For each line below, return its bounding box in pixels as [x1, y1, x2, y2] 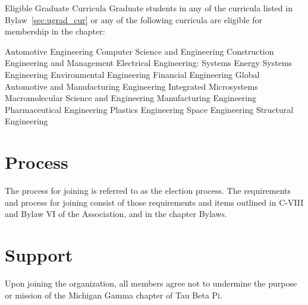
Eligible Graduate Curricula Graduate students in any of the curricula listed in [5, 2, 293, 14]
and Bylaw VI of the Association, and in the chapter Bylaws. [5, 207, 227, 220]
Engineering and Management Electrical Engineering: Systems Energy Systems [5, 56, 293, 69]
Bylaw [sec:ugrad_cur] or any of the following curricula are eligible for [5, 13, 263, 26]
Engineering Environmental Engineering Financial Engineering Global [5, 68, 260, 80]
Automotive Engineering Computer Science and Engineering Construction [5, 45, 274, 57]
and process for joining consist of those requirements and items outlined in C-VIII [5, 196, 304, 208]
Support [5, 243, 73, 267]
